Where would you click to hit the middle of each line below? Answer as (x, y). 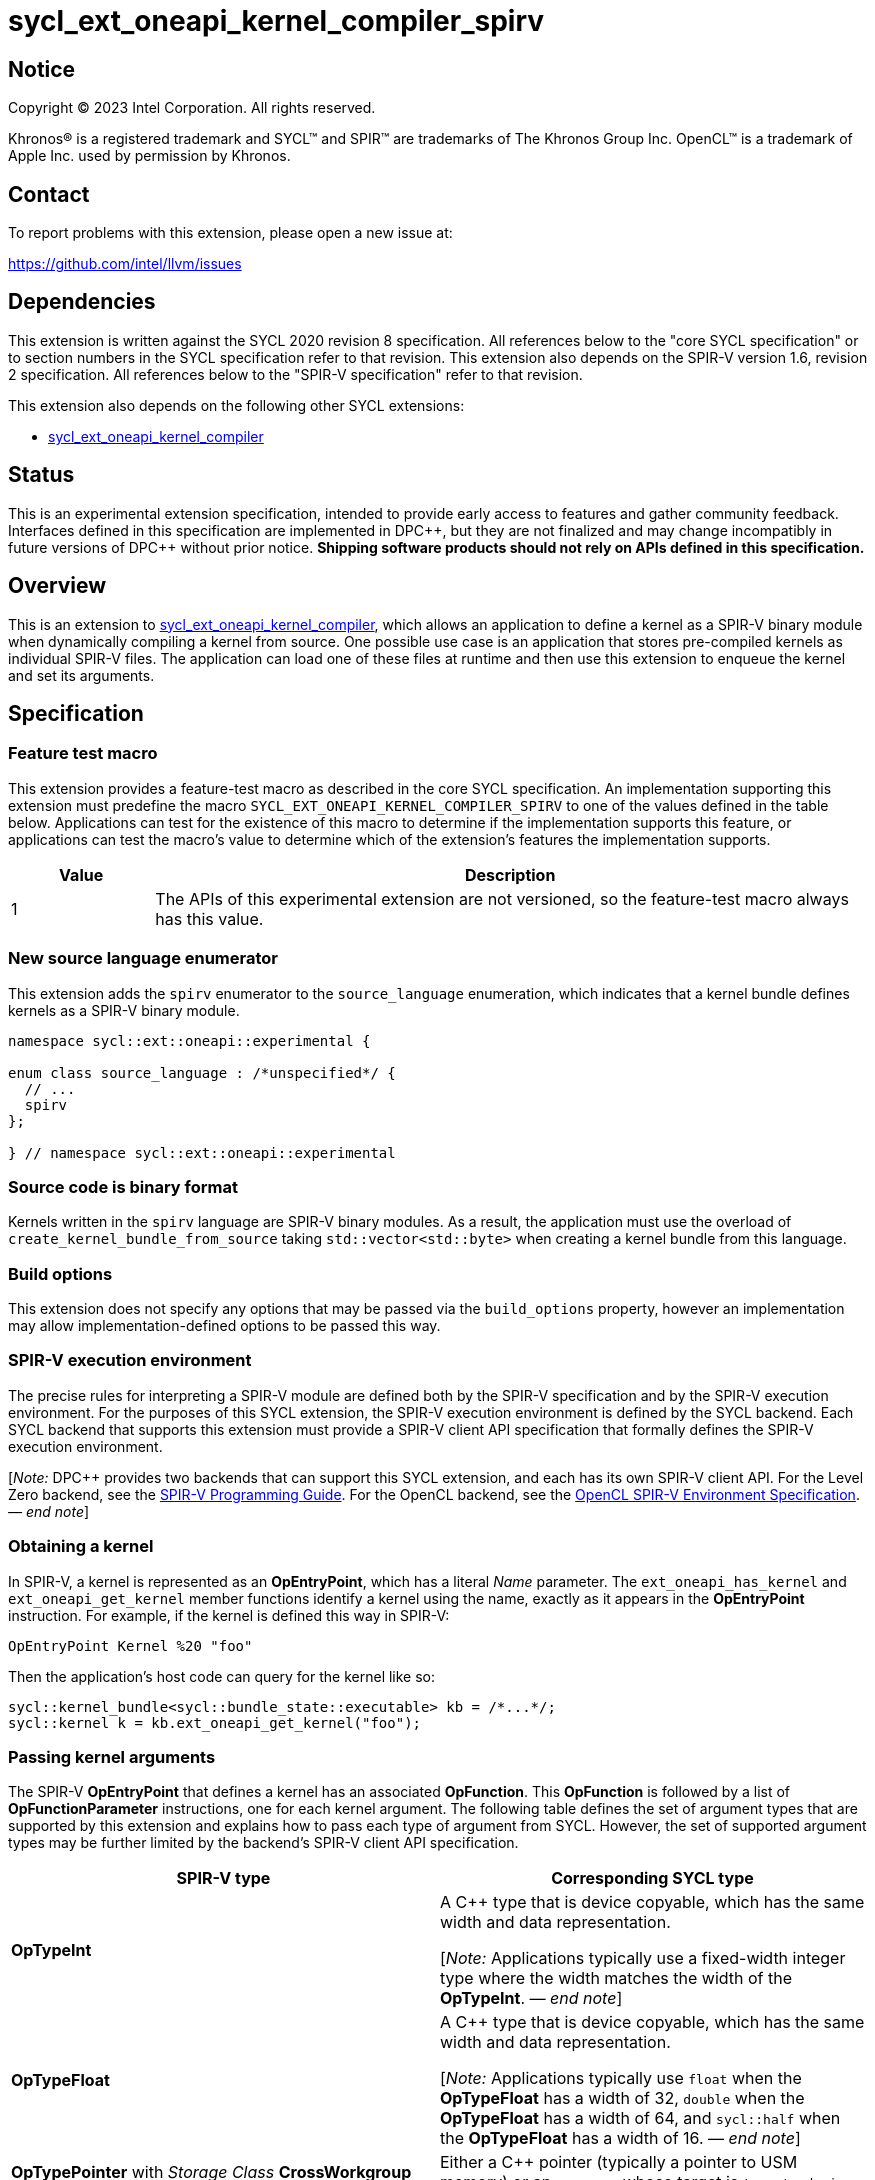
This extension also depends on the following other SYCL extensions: (236, 405)
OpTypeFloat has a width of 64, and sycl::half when (640, 2118)
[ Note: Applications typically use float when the (621, 2078)
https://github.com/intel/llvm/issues (125, 264)
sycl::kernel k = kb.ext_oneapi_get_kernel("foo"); (215, 1722)
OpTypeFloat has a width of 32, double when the (622, 2098)
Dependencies (82, 302)
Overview (57, 586)
